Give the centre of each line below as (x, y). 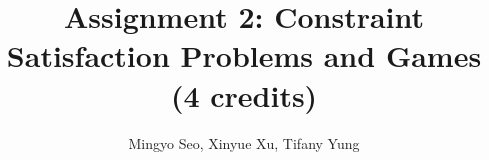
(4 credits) (244, 94)
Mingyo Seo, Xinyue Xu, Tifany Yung (244, 142)
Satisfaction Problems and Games (244, 55)
